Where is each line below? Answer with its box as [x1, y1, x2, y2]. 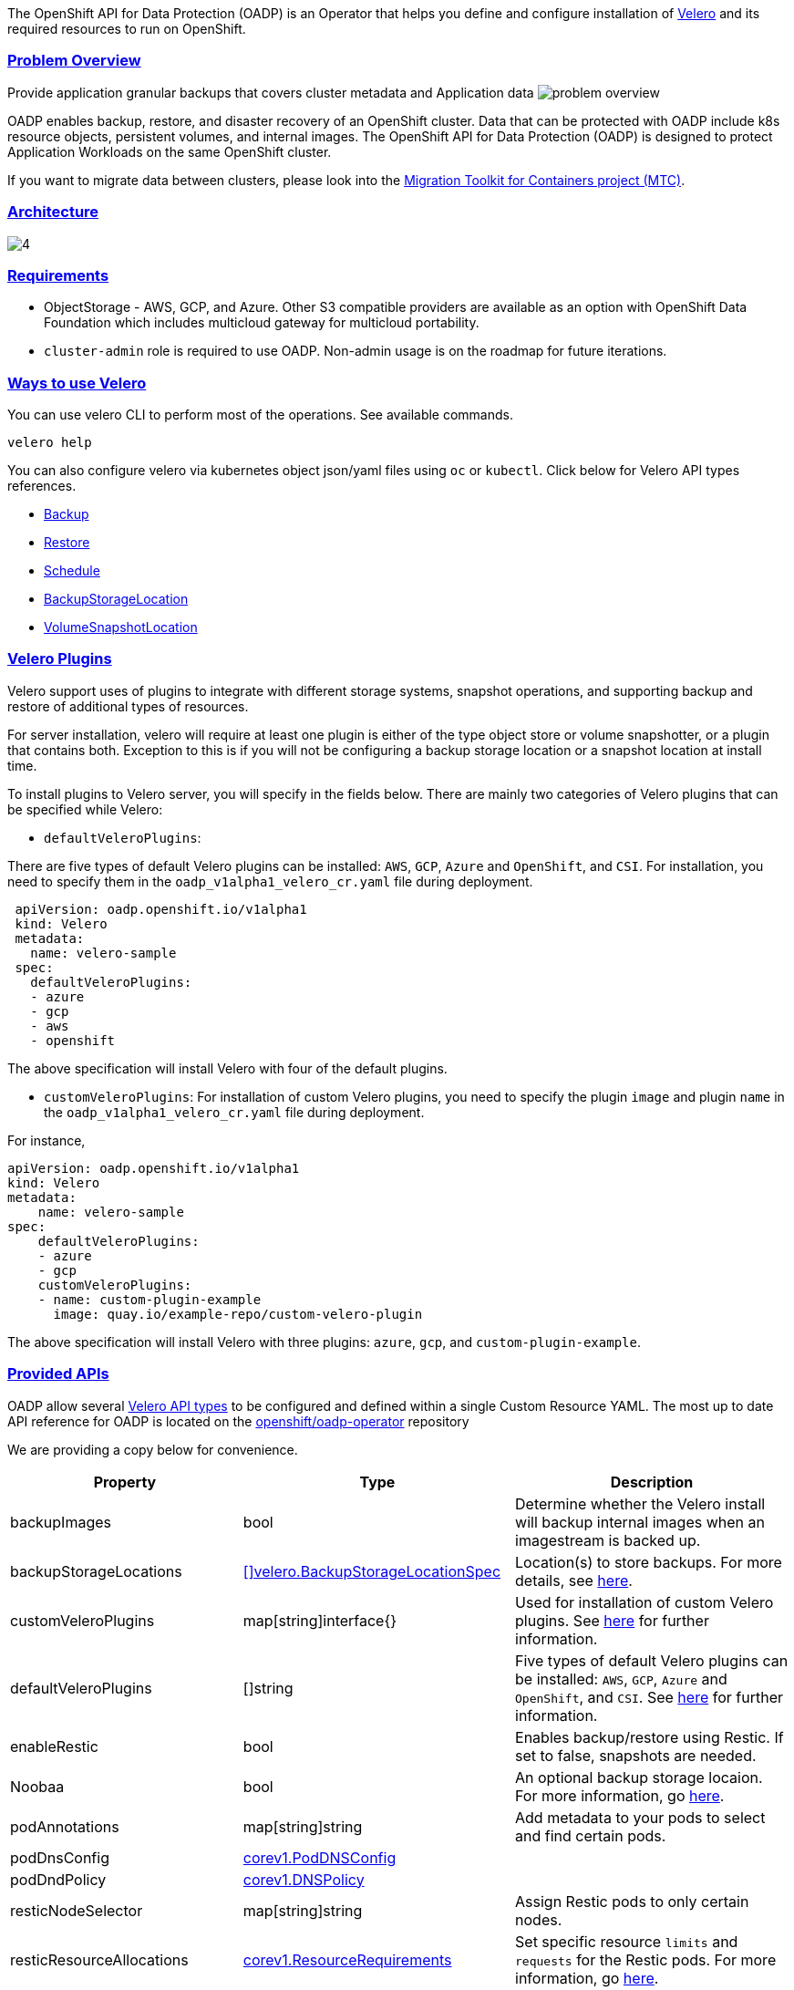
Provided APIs [7, 1364, 109, 1384]
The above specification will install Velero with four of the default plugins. [7, 1060, 448, 1076]
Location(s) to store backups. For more [515, 1552, 782, 1571]
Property [93, 1472, 157, 1491]
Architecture [7, 202, 99, 222]
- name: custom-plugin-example [37, 1291, 262, 1307]
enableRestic [10, 1736, 98, 1756]
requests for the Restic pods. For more [515, 1950, 777, 1969]
